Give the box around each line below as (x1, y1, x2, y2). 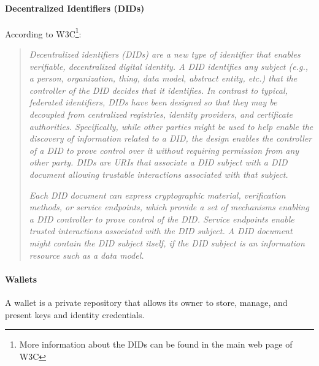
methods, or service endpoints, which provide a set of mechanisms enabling (29, 200, 309, 213)
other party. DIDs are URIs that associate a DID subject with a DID (29, 156, 288, 169)
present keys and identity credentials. (5, 308, 145, 321)
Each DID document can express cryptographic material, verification (29, 188, 286, 201)
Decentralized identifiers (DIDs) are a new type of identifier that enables (29, 48, 301, 61)
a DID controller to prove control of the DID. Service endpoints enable (29, 212, 294, 225)
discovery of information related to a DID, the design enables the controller (29, 132, 312, 145)
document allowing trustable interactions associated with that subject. (29, 167, 288, 180)
